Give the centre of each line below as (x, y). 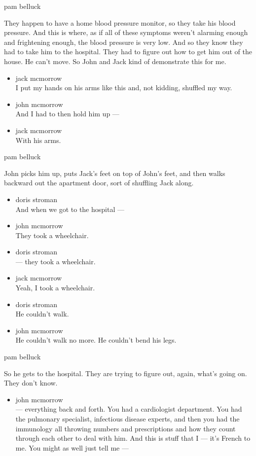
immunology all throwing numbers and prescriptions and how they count (126, 428)
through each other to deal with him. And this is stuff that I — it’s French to (133, 438)
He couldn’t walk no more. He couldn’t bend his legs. (96, 340)
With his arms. (38, 140)
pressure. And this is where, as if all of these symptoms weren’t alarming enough (126, 32)
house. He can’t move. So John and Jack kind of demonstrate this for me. (115, 61)
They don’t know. (31, 383)
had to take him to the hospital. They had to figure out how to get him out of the (128, 52)
